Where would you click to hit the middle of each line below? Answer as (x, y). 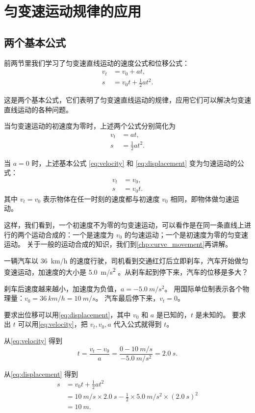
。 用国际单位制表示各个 (204, 288)
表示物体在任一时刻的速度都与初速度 (101, 198)
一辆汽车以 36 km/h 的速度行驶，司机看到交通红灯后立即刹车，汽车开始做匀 (126, 260)
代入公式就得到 (138, 324)
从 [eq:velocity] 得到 (33, 341)
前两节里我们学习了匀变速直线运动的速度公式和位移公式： (97, 63)
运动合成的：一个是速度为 (72, 234)
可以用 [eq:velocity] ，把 (53, 324)
